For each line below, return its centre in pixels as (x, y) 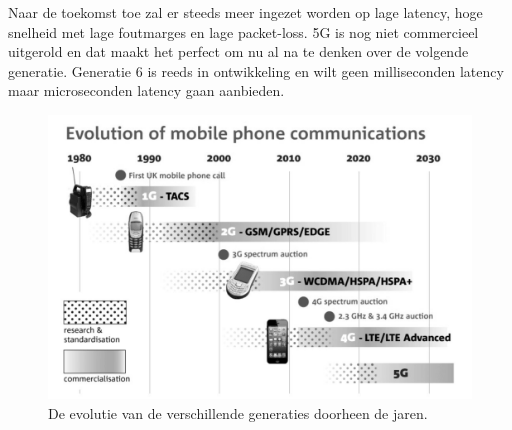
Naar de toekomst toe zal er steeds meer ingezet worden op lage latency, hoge (245, 12)
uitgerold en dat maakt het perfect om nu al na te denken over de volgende (238, 51)
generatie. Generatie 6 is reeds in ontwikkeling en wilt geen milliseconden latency (256, 70)
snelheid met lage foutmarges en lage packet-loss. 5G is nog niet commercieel (243, 31)
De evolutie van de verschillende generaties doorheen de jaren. (238, 412)
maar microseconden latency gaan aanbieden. (146, 90)
